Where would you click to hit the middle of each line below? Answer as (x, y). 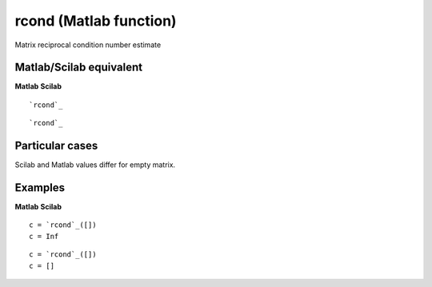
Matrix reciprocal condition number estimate (88, 45)
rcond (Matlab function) (96, 21)
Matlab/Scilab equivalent (79, 68)
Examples (40, 187)
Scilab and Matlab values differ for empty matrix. (95, 165)
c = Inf (44, 236)
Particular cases (56, 146)
